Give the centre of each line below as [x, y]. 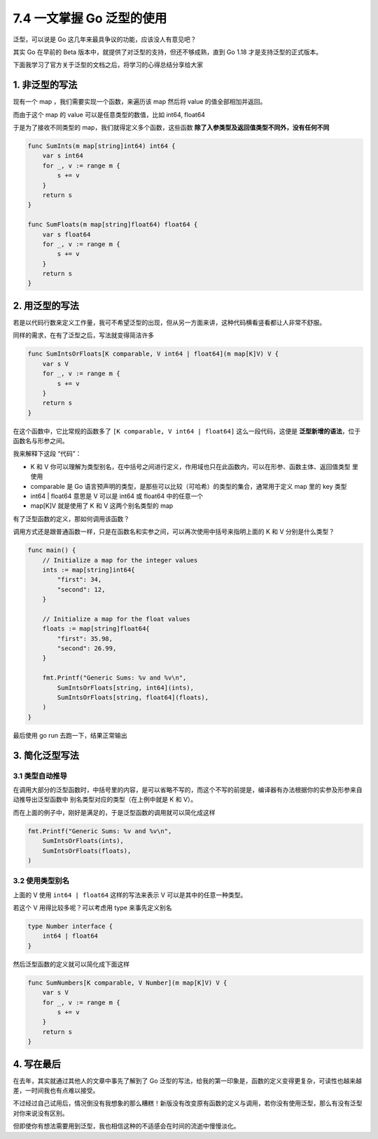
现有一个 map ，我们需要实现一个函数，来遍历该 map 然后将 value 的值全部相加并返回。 [140, 102]
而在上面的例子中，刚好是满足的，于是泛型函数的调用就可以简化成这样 [114, 812]
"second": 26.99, [87, 648]
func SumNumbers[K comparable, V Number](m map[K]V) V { [127, 983]
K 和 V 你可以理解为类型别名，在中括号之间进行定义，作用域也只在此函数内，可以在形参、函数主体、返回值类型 [190, 466]
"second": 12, [81, 589]
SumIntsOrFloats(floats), [87, 851]
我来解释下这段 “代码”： [47, 454]
